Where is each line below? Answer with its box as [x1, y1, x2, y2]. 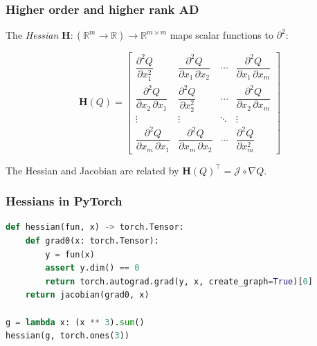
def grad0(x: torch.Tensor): [25, 236, 159, 246]
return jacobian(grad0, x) [25, 290, 150, 300]
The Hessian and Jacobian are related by [6, 163, 179, 177]
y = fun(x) [45, 249, 95, 259]
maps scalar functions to [170, 28, 273, 42]
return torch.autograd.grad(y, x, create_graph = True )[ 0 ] [45, 276, 313, 286]
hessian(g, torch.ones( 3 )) [6, 331, 129, 341]
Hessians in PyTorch [6, 192, 123, 210]
